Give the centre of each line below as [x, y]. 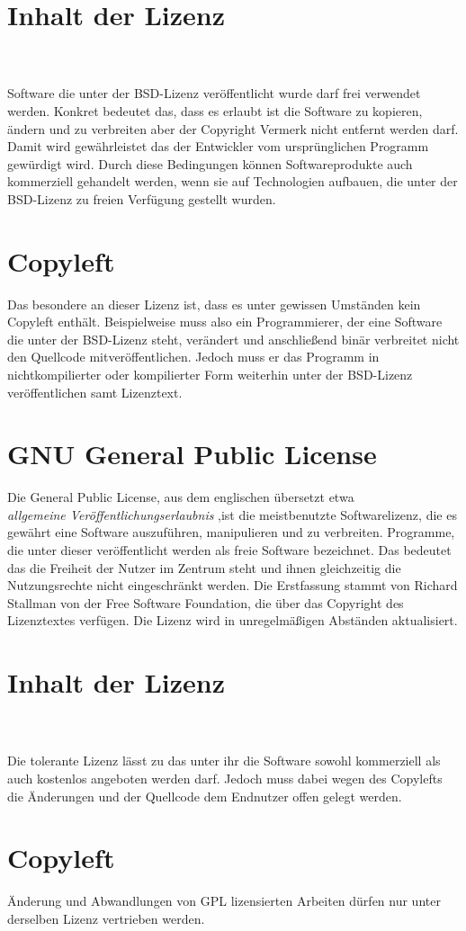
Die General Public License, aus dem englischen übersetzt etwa [181, 497]
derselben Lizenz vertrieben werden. [106, 918]
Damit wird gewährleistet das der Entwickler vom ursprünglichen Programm [218, 146]
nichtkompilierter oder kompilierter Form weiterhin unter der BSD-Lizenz [210, 374]
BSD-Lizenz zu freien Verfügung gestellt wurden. [142, 198]
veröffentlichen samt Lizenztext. [95, 392]
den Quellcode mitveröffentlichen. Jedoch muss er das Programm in [193, 357]
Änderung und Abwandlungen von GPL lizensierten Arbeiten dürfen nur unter [224, 901]
